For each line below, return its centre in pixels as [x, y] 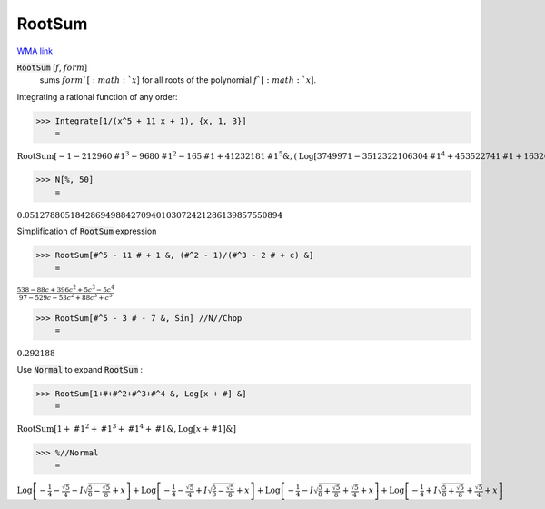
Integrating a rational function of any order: [97, 96]
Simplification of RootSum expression [87, 231]
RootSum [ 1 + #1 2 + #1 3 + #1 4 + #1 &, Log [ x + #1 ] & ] [126, 429]
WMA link [35, 51]
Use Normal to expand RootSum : [80, 370]
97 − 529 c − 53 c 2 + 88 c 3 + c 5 [65, 297]
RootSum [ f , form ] [52, 67]
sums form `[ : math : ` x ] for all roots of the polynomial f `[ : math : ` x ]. [178, 80]
